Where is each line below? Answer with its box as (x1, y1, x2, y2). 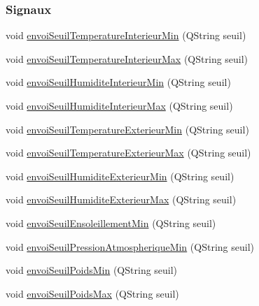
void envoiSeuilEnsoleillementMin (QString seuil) (6, 215, 216, 230)
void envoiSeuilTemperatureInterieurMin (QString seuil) (6, 28, 246, 43)
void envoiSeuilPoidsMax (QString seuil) (6, 286, 179, 300)
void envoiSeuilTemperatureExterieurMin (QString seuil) (6, 122, 249, 136)
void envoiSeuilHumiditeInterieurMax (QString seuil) (6, 99, 233, 112)
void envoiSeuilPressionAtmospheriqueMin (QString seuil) (6, 239, 254, 254)
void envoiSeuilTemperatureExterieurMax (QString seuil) (6, 145, 251, 160)
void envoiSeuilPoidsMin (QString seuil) (6, 263, 178, 277)
